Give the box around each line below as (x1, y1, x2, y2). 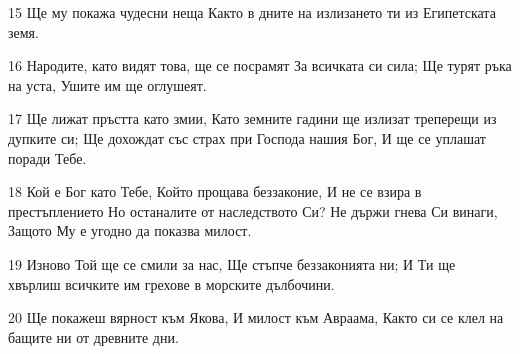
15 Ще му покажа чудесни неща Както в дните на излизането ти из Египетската (8, 2, 496, 22)
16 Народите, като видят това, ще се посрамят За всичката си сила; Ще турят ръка (8, 55, 512, 76)
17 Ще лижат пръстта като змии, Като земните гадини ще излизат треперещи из (8, 108, 497, 129)
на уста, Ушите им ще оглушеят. (8, 74, 207, 95)
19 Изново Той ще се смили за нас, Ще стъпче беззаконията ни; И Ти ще (8, 253, 456, 274)
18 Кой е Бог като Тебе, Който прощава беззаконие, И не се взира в (8, 181, 422, 202)
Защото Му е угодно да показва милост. (8, 220, 252, 241)
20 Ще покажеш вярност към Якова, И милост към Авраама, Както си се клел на (8, 307, 504, 328)
